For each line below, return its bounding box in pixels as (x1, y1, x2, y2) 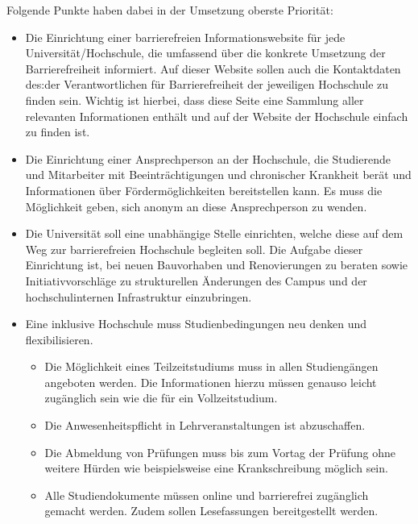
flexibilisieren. (25, 331, 93, 347)
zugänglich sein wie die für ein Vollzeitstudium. (44, 389, 278, 406)
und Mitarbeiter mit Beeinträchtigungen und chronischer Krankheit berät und (25, 166, 412, 183)
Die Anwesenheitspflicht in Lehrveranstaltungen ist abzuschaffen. (44, 417, 366, 434)
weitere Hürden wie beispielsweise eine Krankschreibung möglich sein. (44, 460, 388, 476)
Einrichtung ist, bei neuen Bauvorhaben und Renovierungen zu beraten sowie (25, 256, 408, 273)
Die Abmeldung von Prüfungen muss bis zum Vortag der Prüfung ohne (44, 443, 396, 460)
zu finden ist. (25, 123, 90, 140)
